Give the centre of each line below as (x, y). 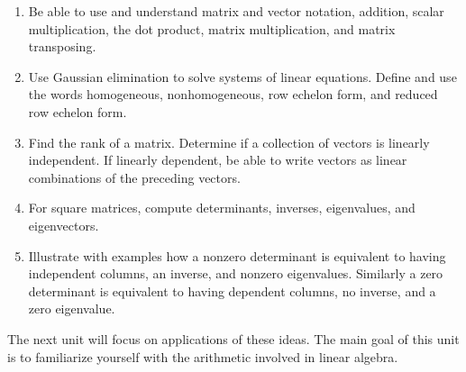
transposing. (62, 46)
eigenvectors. (64, 225)
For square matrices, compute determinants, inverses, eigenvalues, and (222, 208)
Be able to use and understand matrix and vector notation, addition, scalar (236, 11)
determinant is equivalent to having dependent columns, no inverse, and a (232, 290)
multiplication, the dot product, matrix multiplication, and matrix (212, 28)
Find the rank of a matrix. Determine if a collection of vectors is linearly (229, 142)
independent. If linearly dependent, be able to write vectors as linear (218, 160)
